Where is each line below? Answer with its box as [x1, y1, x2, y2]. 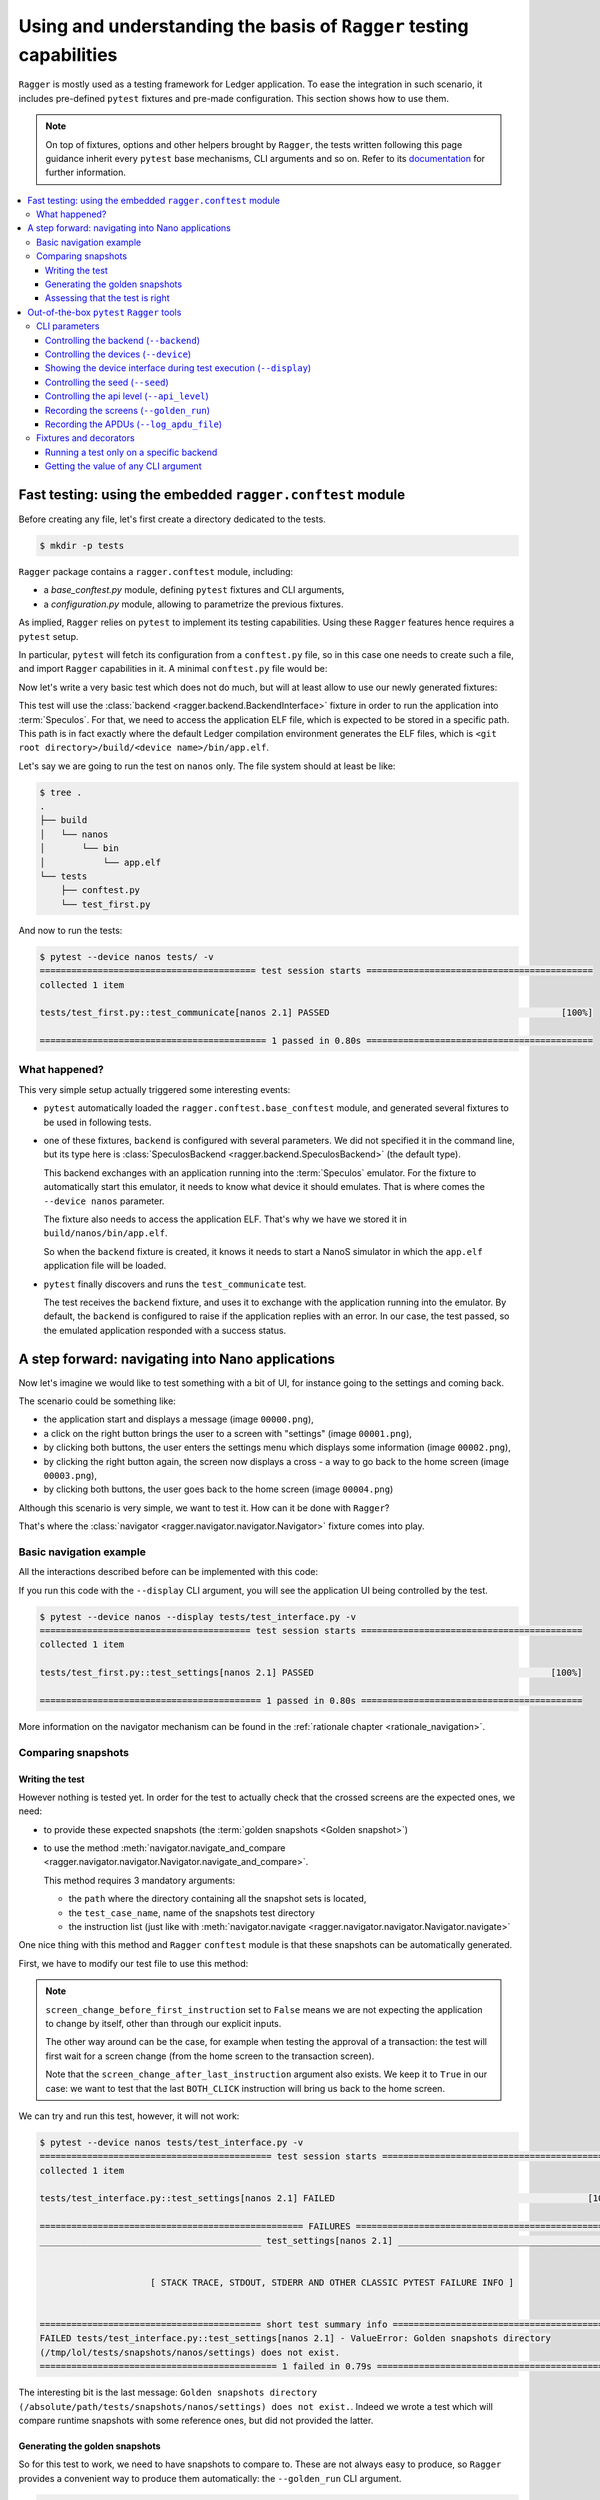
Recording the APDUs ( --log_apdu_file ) [45, 418, 223, 430]
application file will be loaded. [43, 1260, 167, 1272]
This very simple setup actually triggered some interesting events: [18, 1083, 291, 1095]
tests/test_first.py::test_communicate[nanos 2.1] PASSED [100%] [39, 1007, 594, 1019]
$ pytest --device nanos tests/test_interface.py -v [39, 2136, 304, 2148]
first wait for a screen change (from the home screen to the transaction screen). [45, 2050, 375, 2062]
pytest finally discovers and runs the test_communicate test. [43, 1278, 307, 1290]
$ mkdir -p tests [39, 540, 125, 551]
